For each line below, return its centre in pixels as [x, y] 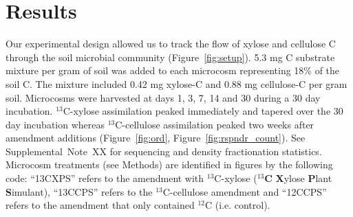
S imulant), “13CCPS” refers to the [79, 191]
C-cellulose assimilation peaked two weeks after [215, 124]
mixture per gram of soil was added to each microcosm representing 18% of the [173, 70]
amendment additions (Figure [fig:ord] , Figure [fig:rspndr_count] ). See [156, 138]
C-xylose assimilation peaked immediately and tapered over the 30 [203, 111]
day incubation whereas [55, 124]
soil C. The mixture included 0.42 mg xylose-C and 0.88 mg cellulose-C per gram [176, 83]
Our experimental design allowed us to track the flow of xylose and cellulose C [171, 44]
